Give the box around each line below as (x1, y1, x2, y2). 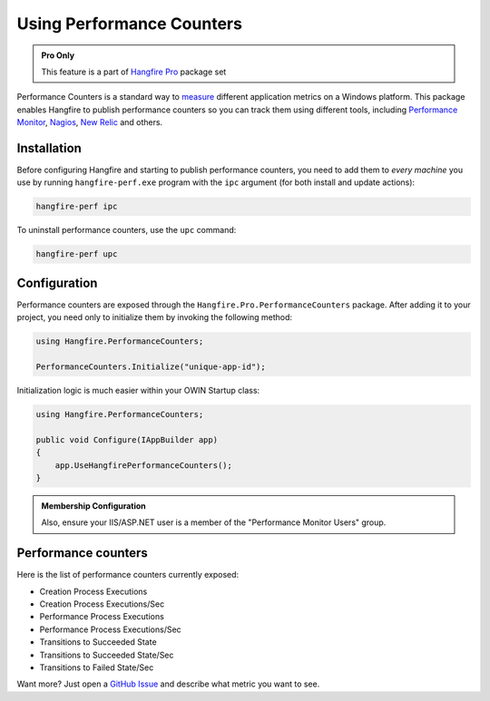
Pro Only (41, 50, 75, 61)
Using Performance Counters (16, 14, 242, 34)
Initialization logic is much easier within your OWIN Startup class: (16, 385, 260, 395)
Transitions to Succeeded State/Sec (39, 649, 174, 660)
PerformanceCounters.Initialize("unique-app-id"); (35, 362, 267, 372)
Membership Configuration (41, 500, 147, 511)
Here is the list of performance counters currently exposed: (16, 570, 240, 580)
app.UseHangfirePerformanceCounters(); (54, 460, 233, 471)
